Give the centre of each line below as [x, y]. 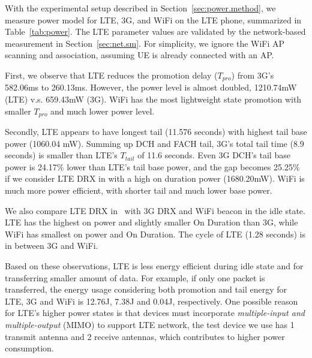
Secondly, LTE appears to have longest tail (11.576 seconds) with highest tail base [156, 132]
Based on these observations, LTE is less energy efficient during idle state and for [154, 266]
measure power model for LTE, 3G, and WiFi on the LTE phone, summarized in [153, 19]
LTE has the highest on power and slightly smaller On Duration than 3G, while [151, 222]
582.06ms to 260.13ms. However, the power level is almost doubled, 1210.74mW [151, 87]
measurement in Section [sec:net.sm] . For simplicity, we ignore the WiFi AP [145, 43]
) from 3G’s [253, 75]
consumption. [29, 348]
